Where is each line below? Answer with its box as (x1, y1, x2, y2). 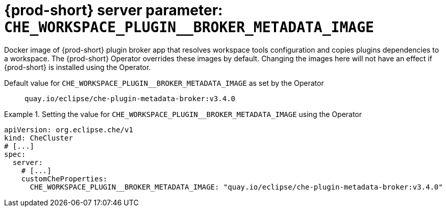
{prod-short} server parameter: (4, 2, 223, 19)
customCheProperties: (21, 174, 108, 183)
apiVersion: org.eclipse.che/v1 (4, 125, 133, 134)
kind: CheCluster (4, 133, 73, 142)
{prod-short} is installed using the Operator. (4, 62, 151, 72)
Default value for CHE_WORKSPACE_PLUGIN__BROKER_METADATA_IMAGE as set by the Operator (4, 78, 324, 87)
